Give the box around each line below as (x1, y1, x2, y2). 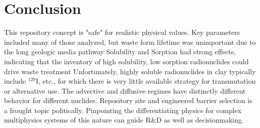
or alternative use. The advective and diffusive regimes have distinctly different (4, 85, 246, 96)
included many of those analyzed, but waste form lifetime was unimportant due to (4, 36, 256, 47)
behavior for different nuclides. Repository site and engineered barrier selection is (4, 95, 252, 106)
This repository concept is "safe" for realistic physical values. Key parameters (4, 27, 240, 37)
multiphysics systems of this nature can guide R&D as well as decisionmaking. (4, 115, 244, 125)
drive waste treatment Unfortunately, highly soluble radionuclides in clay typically (4, 66, 256, 76)
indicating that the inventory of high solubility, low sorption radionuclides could (4, 56, 249, 66)
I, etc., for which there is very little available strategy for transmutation (35, 76, 256, 86)
